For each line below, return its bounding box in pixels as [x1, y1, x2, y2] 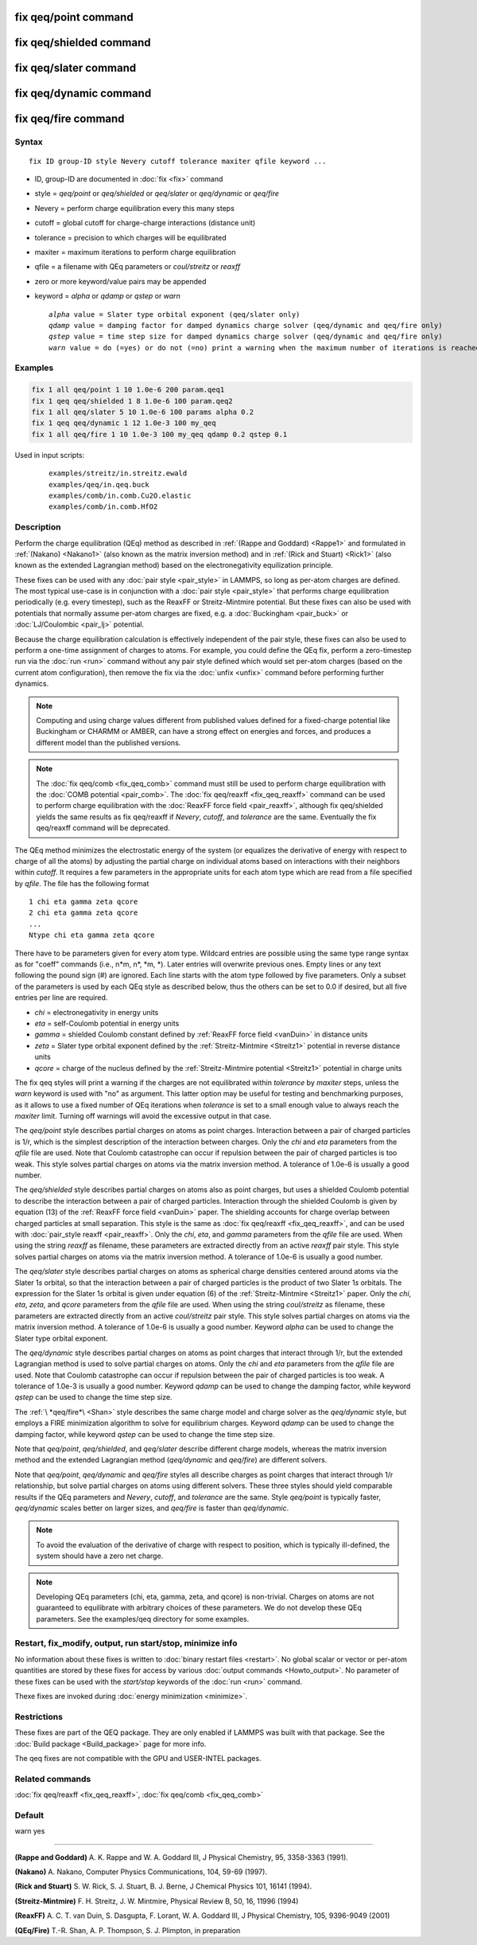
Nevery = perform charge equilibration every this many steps [34, 203, 235, 213]
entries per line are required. [14, 993, 108, 1002]
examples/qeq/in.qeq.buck [48, 480, 150, 489]
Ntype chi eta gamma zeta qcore [29, 931, 155, 939]
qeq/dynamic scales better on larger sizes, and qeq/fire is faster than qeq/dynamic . [14, 1503, 289, 1513]
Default [14, 1810, 45, 1821]
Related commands [14, 1773, 91, 1784]
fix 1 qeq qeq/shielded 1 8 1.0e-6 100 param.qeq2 [31, 396, 234, 405]
